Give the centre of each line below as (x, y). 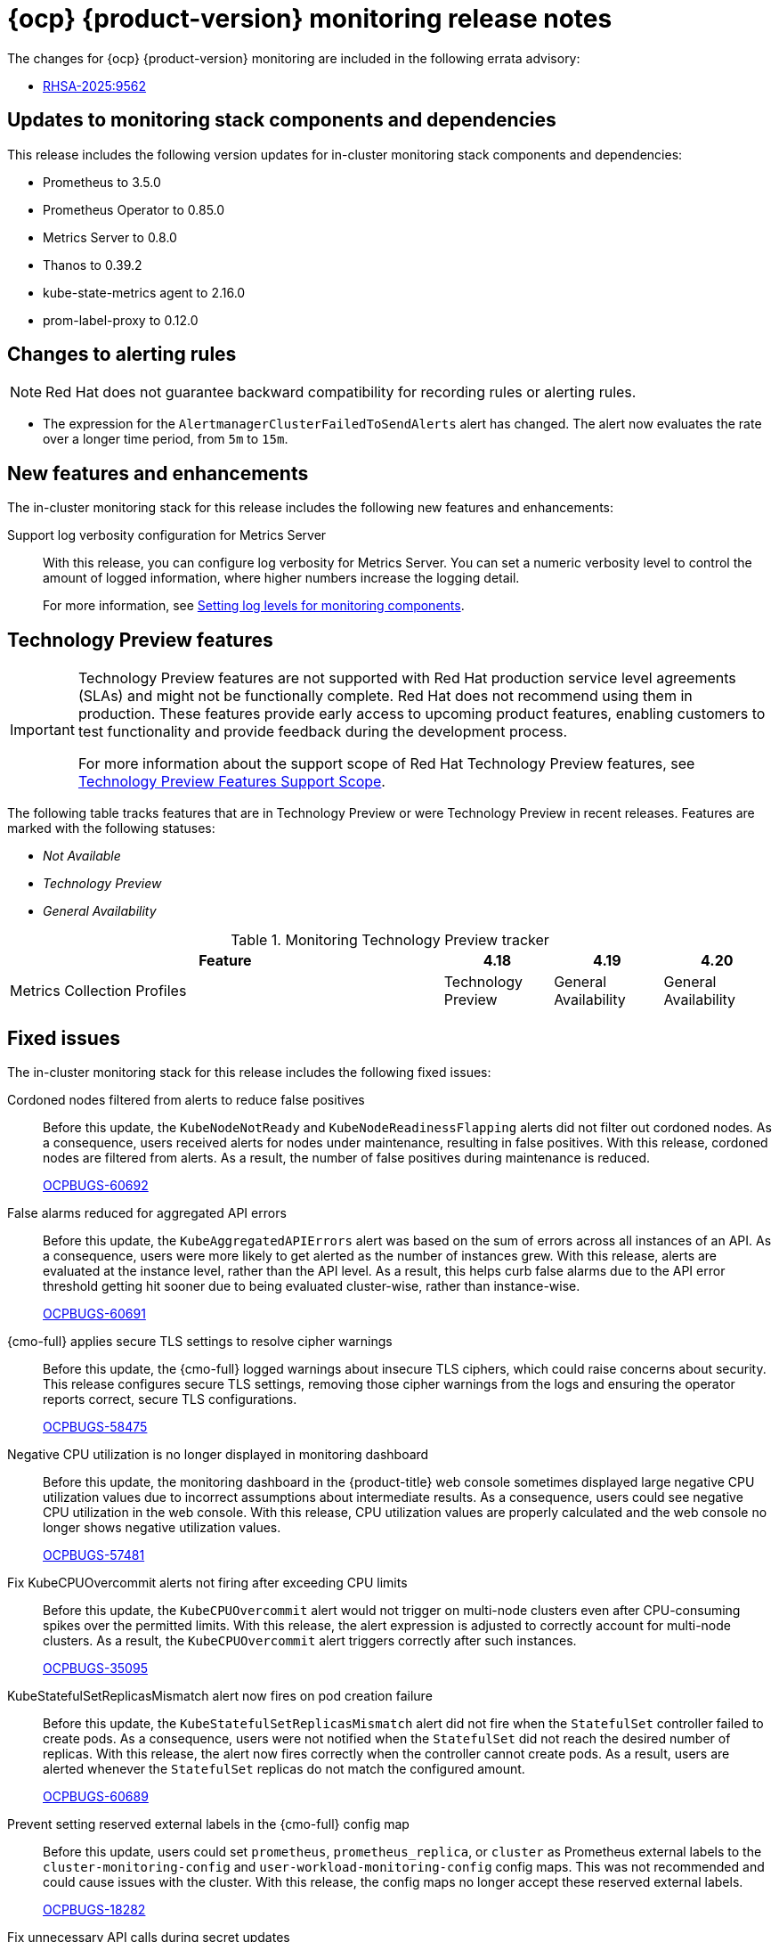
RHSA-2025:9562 (95, 86)
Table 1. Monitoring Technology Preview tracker (390, 940)
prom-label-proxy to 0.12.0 (121, 320)
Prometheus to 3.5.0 (102, 182)
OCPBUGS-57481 (94, 1554)
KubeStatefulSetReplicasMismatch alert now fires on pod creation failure (220, 1695)
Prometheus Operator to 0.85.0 (134, 209)
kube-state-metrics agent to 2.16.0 (144, 292)
